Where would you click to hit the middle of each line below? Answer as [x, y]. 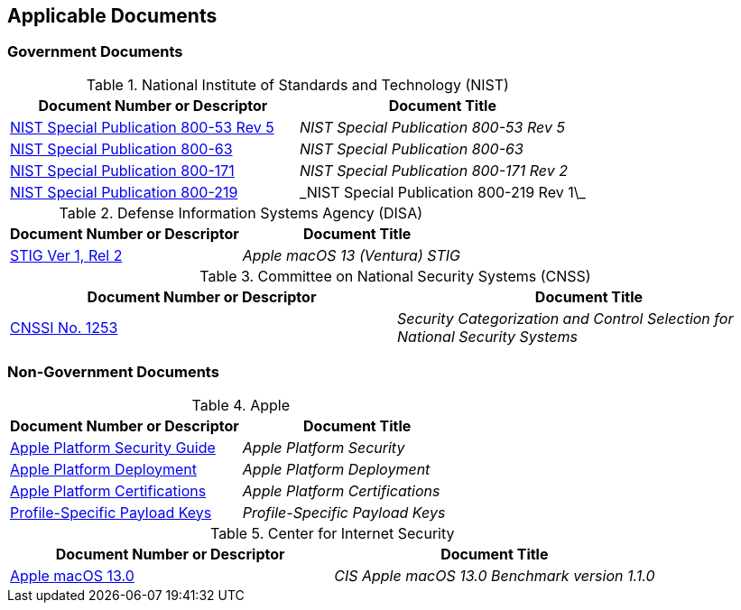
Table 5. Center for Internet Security [332, 533]
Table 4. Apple [241, 405]
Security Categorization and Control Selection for [565, 318]
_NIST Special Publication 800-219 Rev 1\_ [442, 192]
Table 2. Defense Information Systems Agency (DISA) [241, 213]
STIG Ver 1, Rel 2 [66, 255]
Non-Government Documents [113, 372]
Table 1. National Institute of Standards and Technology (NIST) [297, 84]
